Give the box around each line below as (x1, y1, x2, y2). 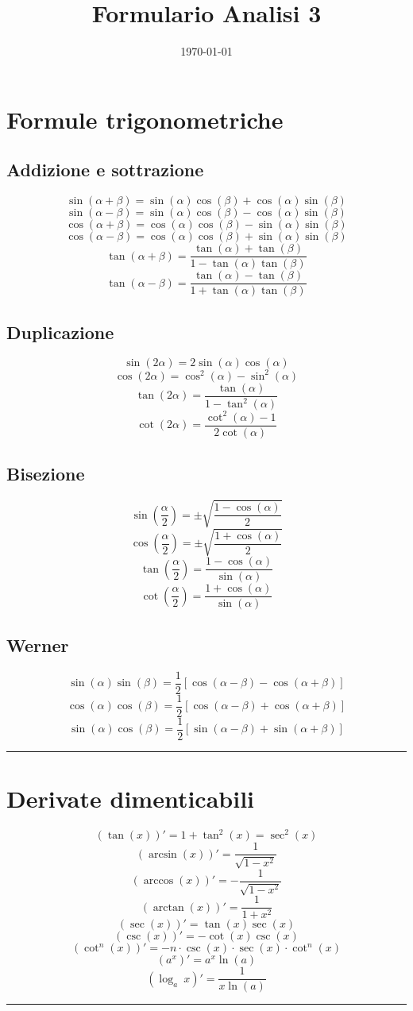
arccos (143, 875, 174, 887)
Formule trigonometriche (6, 102, 284, 135)
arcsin (148, 848, 177, 860)
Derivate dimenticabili (6, 781, 255, 814)
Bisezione (6, 461, 85, 486)
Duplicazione (6, 319, 114, 344)
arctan (152, 901, 184, 913)
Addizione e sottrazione (6, 157, 204, 182)
